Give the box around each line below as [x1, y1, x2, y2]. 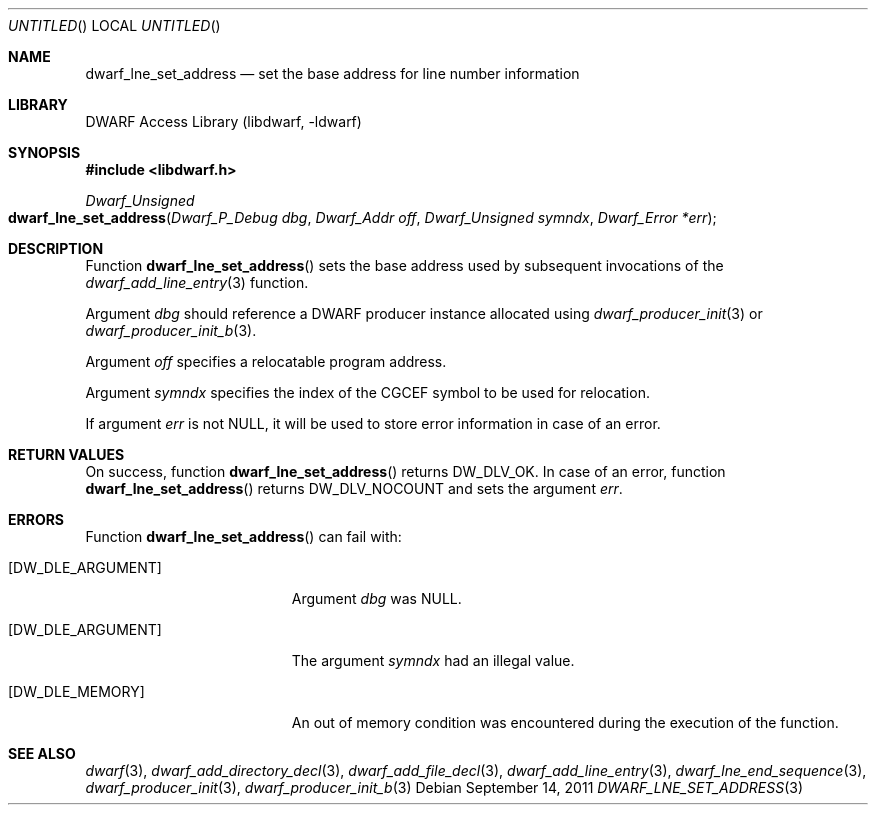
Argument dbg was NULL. [291, 590, 462, 607]
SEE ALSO [8, 745, 76, 762]
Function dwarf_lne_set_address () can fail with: [85, 528, 402, 545]
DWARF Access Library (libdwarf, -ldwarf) [85, 113, 362, 130]
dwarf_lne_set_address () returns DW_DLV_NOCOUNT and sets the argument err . [85, 480, 623, 497]
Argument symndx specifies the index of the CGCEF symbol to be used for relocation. [85, 384, 650, 401]
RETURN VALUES [8, 446, 125, 463]
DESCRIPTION [8, 240, 104, 257]
